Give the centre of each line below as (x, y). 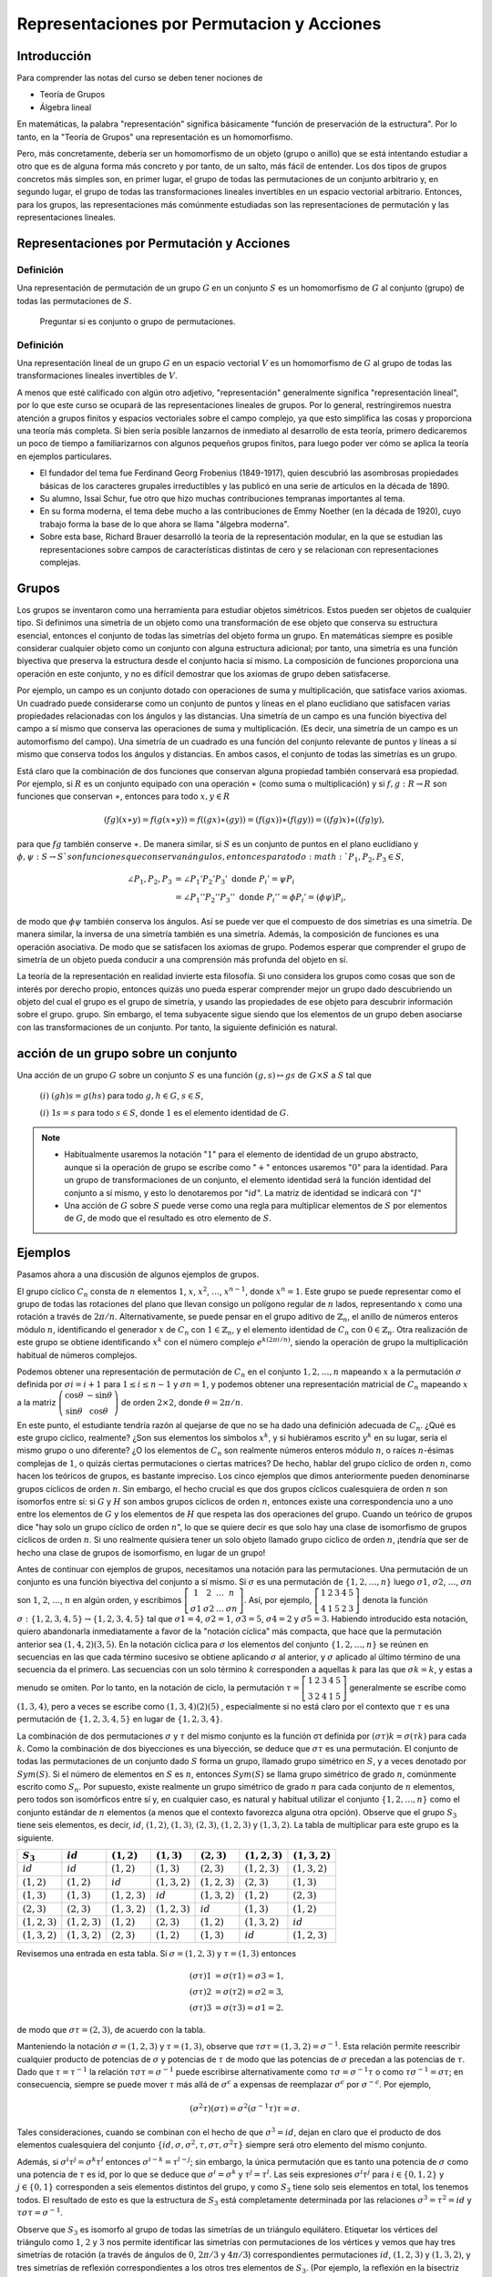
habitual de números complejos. (77, 1355)
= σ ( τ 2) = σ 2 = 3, (249, 1991)
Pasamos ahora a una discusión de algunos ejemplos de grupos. (138, 1274)
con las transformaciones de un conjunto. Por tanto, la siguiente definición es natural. (177, 1027)
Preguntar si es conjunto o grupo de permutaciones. (138, 321)
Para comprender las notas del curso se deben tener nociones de (140, 78)
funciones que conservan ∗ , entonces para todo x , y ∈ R (123, 796)
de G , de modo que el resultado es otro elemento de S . (168, 1218)
